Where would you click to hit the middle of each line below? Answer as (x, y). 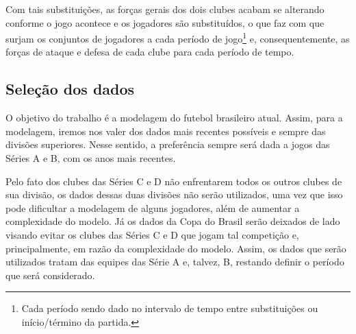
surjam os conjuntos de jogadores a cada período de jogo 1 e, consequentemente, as (178, 37)
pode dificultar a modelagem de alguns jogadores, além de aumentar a (153, 207)
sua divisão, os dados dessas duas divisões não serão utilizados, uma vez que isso (174, 194)
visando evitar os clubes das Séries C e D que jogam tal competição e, (152, 234)
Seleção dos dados (70, 89)
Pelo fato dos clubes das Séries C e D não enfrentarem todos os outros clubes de (174, 181)
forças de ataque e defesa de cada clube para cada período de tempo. (150, 52)
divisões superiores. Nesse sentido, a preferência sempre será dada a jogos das (168, 144)
